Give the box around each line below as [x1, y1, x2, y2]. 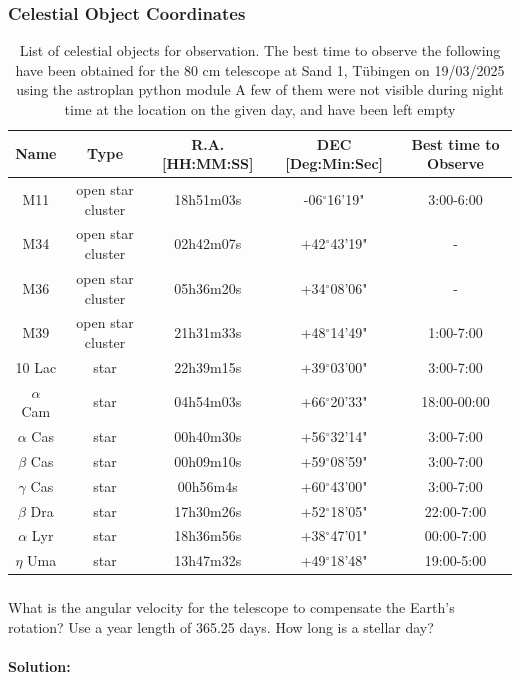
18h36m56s [174, 525, 242, 546]
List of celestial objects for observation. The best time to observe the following [19, 40, 501, 61]
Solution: [8, 656, 71, 677]
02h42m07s [174, 233, 242, 254]
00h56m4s [177, 475, 238, 496]
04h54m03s [174, 391, 242, 412]
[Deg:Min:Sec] [285, 153, 384, 174]
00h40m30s [174, 426, 242, 447]
